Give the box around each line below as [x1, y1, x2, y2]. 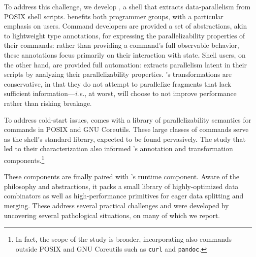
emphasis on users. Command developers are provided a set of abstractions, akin [4, 21, 247, 31]
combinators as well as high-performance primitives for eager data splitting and [4, 191, 244, 201]
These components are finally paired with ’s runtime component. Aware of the [4, 171, 239, 182]
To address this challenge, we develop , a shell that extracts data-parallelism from [4, 1, 251, 11]
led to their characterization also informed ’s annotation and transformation [4, 143, 233, 154]
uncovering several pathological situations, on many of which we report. [4, 210, 220, 220]
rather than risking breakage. [4, 97, 92, 108]
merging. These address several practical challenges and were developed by [4, 200, 229, 210]
